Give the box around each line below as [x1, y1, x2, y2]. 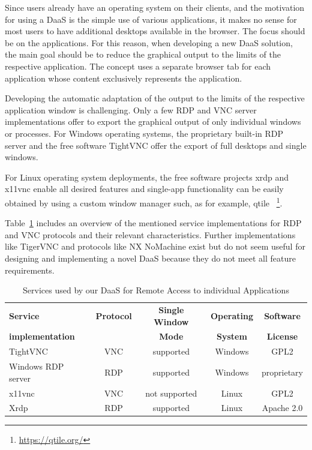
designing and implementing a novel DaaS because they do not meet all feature [5, 251, 296, 264]
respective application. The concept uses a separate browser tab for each [5, 59, 271, 72]
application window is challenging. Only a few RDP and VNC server [5, 103, 257, 116]
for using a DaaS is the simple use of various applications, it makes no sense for [5, 13, 297, 25]
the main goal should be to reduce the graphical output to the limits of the [5, 48, 281, 61]
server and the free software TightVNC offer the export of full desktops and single [5, 139, 307, 151]
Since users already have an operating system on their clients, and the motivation [5, 1, 305, 13]
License [266, 330, 298, 343]
